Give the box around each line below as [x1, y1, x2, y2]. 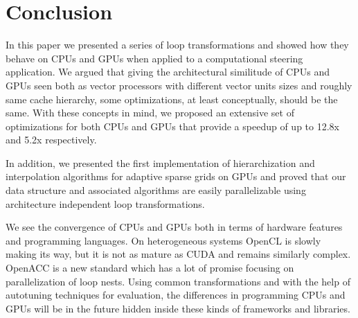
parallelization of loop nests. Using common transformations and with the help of [6, 274, 350, 288]
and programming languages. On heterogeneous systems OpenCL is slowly [6, 233, 321, 247]
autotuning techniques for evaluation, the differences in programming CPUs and [6, 288, 346, 302]
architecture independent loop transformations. [6, 196, 205, 211]
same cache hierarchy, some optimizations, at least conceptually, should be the [6, 91, 338, 106]
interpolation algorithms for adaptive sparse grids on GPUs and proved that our [6, 169, 346, 184]
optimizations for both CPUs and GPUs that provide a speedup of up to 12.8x [6, 118, 339, 133]
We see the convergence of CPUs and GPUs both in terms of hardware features [6, 220, 343, 234]
